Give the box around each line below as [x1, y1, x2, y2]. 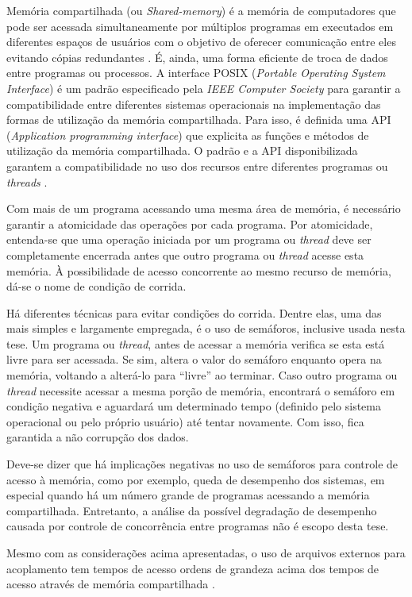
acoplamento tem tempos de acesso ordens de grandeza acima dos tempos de [6, 560, 379, 576]
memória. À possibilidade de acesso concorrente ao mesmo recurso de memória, [6, 262, 391, 279]
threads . [6, 173, 48, 190]
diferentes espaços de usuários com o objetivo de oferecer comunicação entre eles [6, 33, 396, 50]
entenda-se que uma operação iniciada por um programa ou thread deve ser [6, 231, 372, 248]
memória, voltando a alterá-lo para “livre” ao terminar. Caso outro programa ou [6, 367, 398, 383]
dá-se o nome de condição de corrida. [6, 278, 187, 295]
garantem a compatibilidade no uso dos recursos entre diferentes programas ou [6, 157, 388, 174]
